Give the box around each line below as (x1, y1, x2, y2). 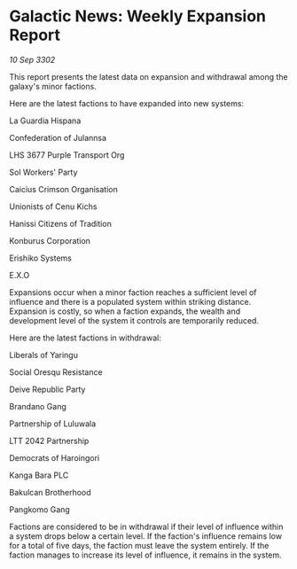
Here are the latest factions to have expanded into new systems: (9, 97, 245, 108)
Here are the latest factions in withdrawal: (9, 332, 161, 343)
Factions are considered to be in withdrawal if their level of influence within (9, 521, 284, 532)
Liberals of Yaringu (9, 349, 78, 360)
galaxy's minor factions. (9, 81, 98, 91)
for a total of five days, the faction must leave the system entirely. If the (9, 540, 270, 550)
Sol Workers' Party (9, 167, 78, 177)
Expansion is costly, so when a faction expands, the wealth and (9, 306, 241, 316)
